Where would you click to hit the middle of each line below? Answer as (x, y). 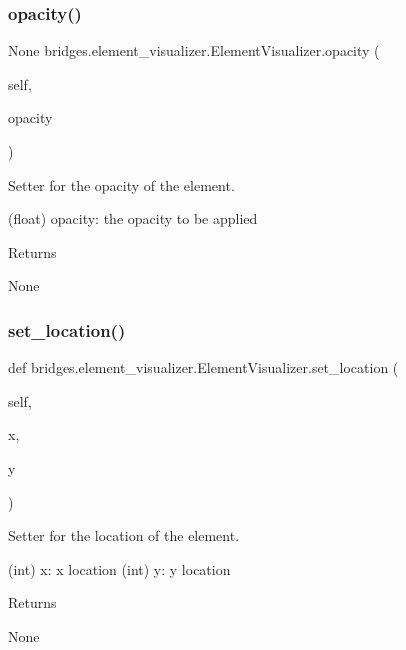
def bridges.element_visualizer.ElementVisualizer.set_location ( (203, 367)
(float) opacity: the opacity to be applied (133, 218)
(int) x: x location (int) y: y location (119, 568)
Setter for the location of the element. (124, 535)
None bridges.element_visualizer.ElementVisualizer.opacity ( (194, 50)
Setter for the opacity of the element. (121, 184)
